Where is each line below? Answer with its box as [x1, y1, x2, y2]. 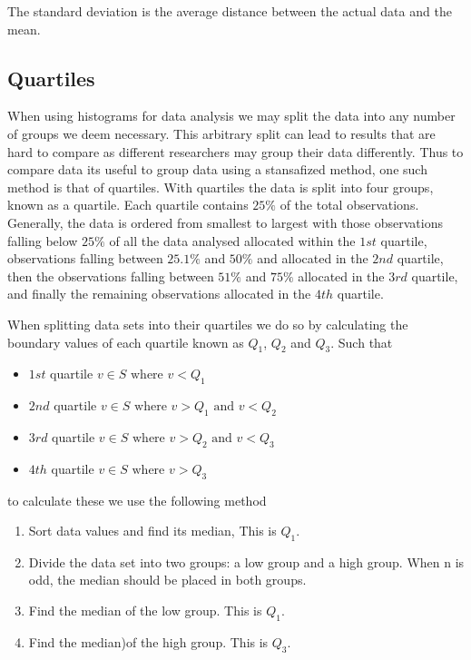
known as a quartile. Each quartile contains [7, 195, 249, 214]
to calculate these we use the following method [7, 490, 267, 509]
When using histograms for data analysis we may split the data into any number [7, 106, 456, 125]
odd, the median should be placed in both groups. [28, 570, 307, 589]
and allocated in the [257, 249, 368, 268]
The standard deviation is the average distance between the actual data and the [7, 2, 452, 20]
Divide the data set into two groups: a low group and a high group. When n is [28, 552, 465, 571]
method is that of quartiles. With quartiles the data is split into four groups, [7, 177, 434, 196]
